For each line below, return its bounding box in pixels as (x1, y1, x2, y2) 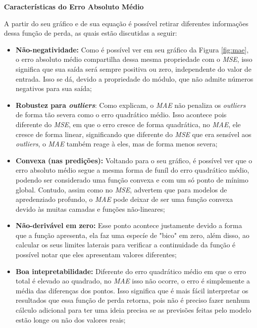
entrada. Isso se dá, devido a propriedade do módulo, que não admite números (15, 73, 254, 84)
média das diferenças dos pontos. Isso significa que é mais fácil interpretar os (15, 285, 249, 295)
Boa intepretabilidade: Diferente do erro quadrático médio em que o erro (15, 266, 246, 276)
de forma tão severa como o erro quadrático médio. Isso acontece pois (15, 109, 227, 120)
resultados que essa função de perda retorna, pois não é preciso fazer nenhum (15, 295, 250, 305)
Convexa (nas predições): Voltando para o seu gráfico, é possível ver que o (15, 155, 252, 165)
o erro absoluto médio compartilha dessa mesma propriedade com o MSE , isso (15, 54, 253, 64)
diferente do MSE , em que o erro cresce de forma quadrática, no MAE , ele (15, 119, 241, 129)
